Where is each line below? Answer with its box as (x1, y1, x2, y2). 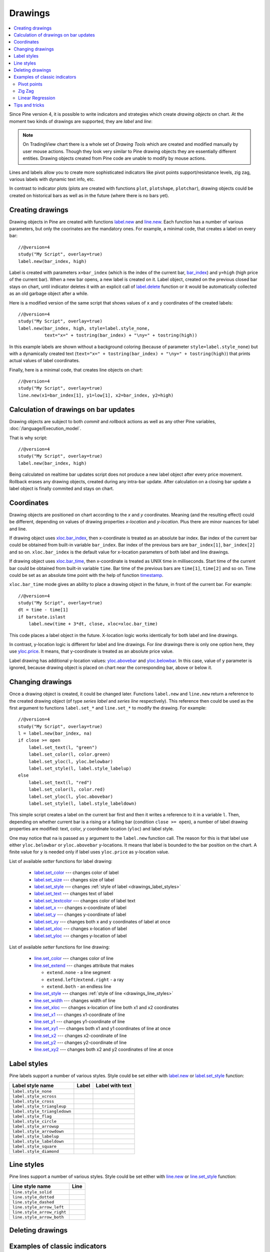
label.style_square (12, 1143, 57, 1149)
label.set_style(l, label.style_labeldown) (28, 800, 137, 806)
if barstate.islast (18, 614, 66, 619)
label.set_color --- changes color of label (34, 869, 119, 876)
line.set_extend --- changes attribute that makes (34, 962, 134, 969)
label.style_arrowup (12, 1123, 59, 1129)
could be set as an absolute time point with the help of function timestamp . (9, 572, 163, 578)
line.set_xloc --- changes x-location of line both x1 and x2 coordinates (34, 1005, 179, 1011)
